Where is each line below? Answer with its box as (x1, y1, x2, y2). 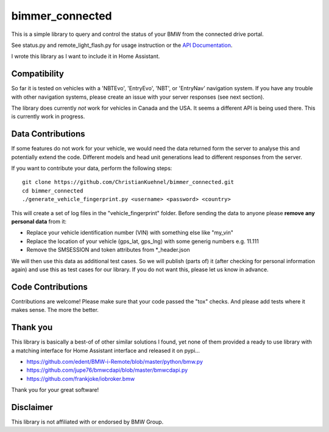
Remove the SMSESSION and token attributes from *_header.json (26, 246, 190, 253)
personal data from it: (11, 218, 67, 225)
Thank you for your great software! (11, 386, 99, 394)
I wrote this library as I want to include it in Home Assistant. (11, 52, 160, 60)
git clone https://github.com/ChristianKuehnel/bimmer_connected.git (22, 179, 235, 186)
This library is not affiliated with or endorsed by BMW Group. (11, 418, 164, 426)
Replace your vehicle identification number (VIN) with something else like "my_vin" (26, 229, 234, 236)
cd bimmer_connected (22, 187, 83, 194)
